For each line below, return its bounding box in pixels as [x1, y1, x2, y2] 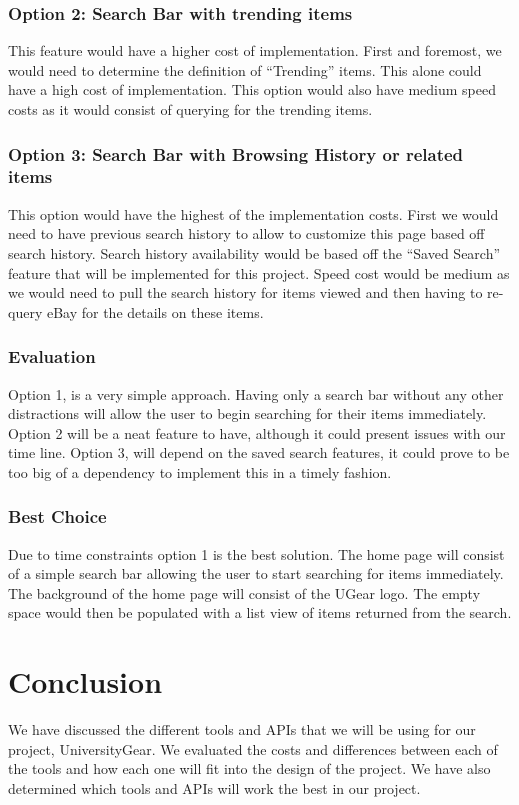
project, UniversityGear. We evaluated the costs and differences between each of [8, 738, 498, 759]
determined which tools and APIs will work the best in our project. [8, 777, 421, 798]
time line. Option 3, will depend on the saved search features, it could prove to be [8, 442, 510, 463]
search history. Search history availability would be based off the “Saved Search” [8, 242, 501, 263]
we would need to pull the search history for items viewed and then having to [8, 282, 483, 303]
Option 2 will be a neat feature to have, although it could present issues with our [8, 422, 506, 443]
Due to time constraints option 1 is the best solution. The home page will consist [8, 543, 505, 564]
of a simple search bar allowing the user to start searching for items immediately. [8, 563, 504, 584]
